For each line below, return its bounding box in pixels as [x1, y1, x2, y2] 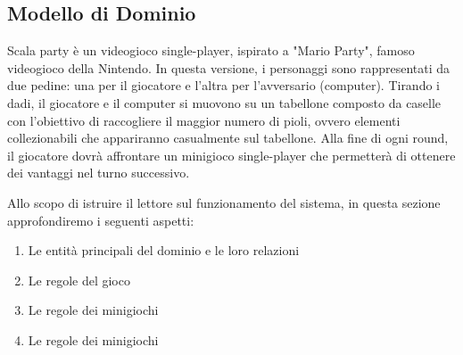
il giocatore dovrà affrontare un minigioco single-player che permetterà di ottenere [7, 145, 456, 164]
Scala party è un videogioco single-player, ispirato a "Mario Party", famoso [7, 41, 415, 60]
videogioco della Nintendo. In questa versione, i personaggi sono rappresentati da [7, 58, 451, 77]
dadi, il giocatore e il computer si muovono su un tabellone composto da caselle [7, 93, 442, 111]
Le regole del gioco [28, 270, 130, 289]
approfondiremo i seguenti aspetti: [7, 211, 194, 229]
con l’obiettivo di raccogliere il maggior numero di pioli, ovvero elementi [7, 111, 401, 129]
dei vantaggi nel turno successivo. [7, 163, 190, 182]
